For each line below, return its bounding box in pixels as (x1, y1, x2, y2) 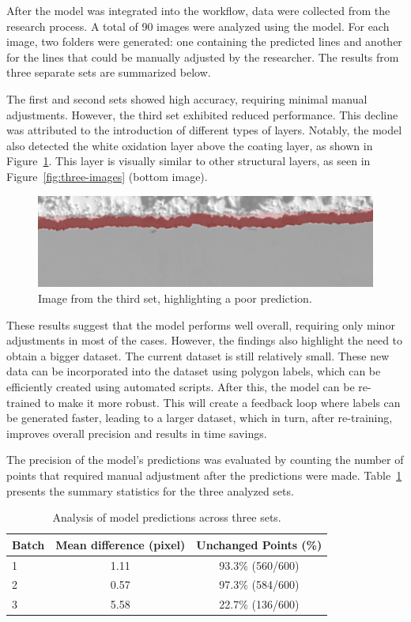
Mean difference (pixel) (55, 536, 186, 552)
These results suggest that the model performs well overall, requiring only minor (6, 316, 395, 333)
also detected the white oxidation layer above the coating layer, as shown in (6, 137, 373, 153)
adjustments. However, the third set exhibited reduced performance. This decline (6, 106, 398, 123)
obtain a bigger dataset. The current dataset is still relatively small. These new (6, 347, 390, 364)
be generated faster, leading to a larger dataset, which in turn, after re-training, (6, 409, 393, 426)
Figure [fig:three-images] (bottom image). (6, 168, 208, 184)
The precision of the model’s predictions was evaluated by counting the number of (6, 451, 404, 468)
